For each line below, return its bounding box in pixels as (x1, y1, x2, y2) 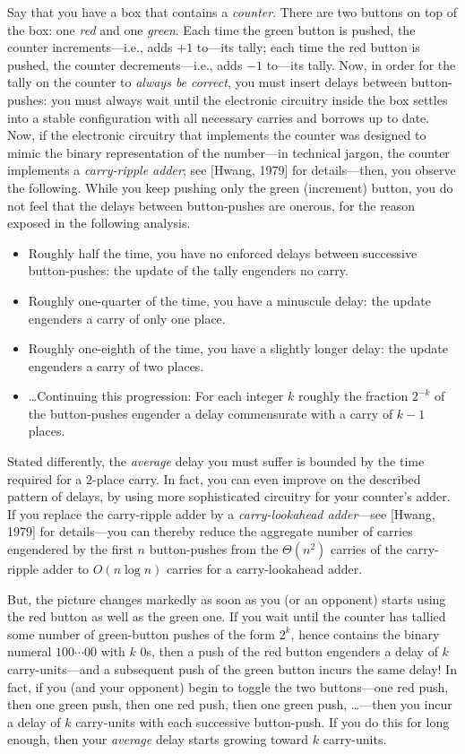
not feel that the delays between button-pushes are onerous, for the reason (7, 195, 416, 214)
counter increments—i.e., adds (7, 38, 173, 56)
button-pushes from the (149, 540, 279, 559)
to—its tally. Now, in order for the (266, 55, 456, 74)
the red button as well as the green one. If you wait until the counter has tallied (7, 607, 446, 626)
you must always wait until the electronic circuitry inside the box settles (51, 90, 448, 108)
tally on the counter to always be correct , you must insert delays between (7, 73, 408, 91)
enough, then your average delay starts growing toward (7, 730, 309, 749)
